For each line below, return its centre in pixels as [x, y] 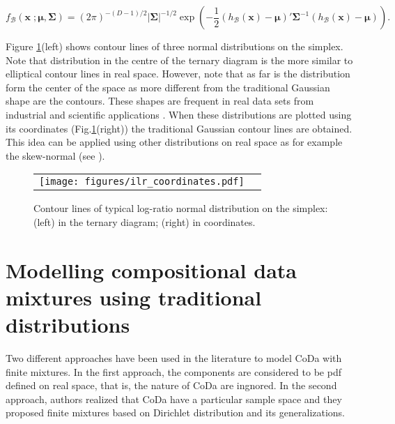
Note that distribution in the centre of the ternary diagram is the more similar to [179, 60]
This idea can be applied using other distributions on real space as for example [174, 142]
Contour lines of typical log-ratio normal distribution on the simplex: [181, 208]
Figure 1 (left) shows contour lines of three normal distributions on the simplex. [175, 46]
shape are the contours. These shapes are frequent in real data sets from [160, 101]
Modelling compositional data [151, 270]
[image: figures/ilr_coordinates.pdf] [142, 182]
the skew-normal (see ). [55, 155]
